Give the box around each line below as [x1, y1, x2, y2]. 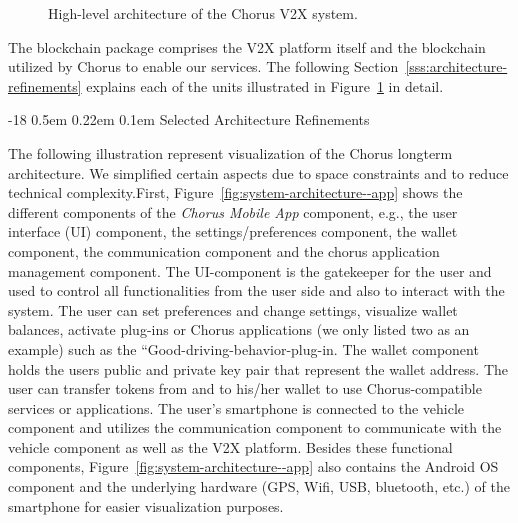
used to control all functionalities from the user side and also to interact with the [8, 280, 505, 301]
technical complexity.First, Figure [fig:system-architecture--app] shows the [8, 182, 463, 203]
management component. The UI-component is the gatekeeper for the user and [8, 260, 492, 281]
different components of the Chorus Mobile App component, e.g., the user [8, 201, 458, 222]
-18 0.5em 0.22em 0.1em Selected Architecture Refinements [8, 109, 370, 130]
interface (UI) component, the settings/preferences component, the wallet [8, 221, 458, 242]
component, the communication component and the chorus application [8, 240, 440, 261]
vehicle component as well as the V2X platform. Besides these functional [8, 436, 453, 457]
